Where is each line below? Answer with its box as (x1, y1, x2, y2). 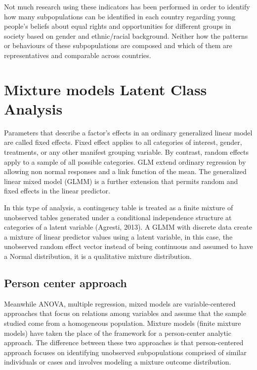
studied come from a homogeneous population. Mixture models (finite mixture (4, 317, 241, 328)
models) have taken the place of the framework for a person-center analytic (4, 327, 231, 338)
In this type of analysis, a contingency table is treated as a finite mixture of (4, 202, 233, 213)
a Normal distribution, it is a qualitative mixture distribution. (4, 251, 192, 261)
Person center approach (4, 275, 127, 290)
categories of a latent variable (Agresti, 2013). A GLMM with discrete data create (4, 222, 252, 232)
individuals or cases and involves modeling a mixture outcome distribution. (4, 357, 231, 367)
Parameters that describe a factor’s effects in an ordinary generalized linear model (4, 127, 253, 137)
